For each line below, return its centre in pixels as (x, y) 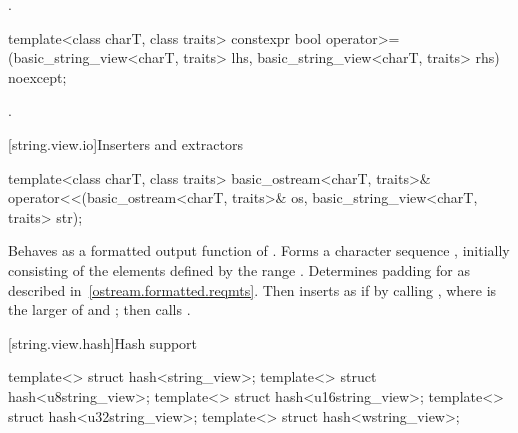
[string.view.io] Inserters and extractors (126, 143)
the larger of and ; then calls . (99, 309)
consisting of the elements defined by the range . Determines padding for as (239, 269)
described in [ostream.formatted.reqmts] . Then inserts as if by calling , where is (252, 289)
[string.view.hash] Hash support (103, 342)
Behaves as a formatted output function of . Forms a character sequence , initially (259, 250)
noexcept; (37, 76)
